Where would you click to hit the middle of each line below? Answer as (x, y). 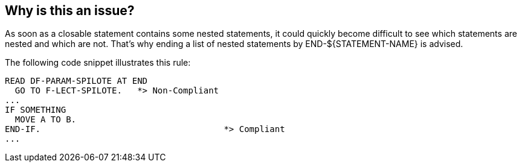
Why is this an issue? (70, 11)
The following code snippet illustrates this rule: (98, 63)
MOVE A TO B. (46, 120)
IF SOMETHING (36, 110)
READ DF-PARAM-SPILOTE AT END (76, 81)
